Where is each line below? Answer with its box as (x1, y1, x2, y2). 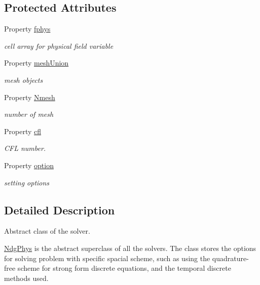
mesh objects (4, 74, 43, 85)
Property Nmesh (4, 91, 55, 102)
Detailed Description (4, 202, 115, 217)
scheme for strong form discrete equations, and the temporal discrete (17, 263, 231, 273)
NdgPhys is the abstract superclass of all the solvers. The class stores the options (4, 242, 256, 253)
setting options (4, 177, 50, 187)
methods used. (4, 272, 49, 283)
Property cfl (4, 125, 42, 136)
